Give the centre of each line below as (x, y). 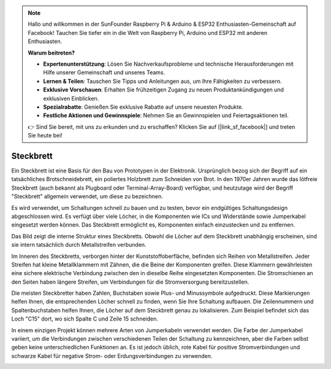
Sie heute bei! (45, 136)
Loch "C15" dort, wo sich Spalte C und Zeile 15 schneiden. (85, 319)
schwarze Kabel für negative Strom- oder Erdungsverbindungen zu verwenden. (112, 355)
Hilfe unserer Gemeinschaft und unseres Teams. (104, 72)
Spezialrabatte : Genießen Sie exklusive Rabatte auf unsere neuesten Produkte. (143, 107)
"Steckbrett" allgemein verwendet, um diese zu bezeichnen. (87, 196)
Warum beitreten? (51, 53)
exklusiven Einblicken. (71, 98)
